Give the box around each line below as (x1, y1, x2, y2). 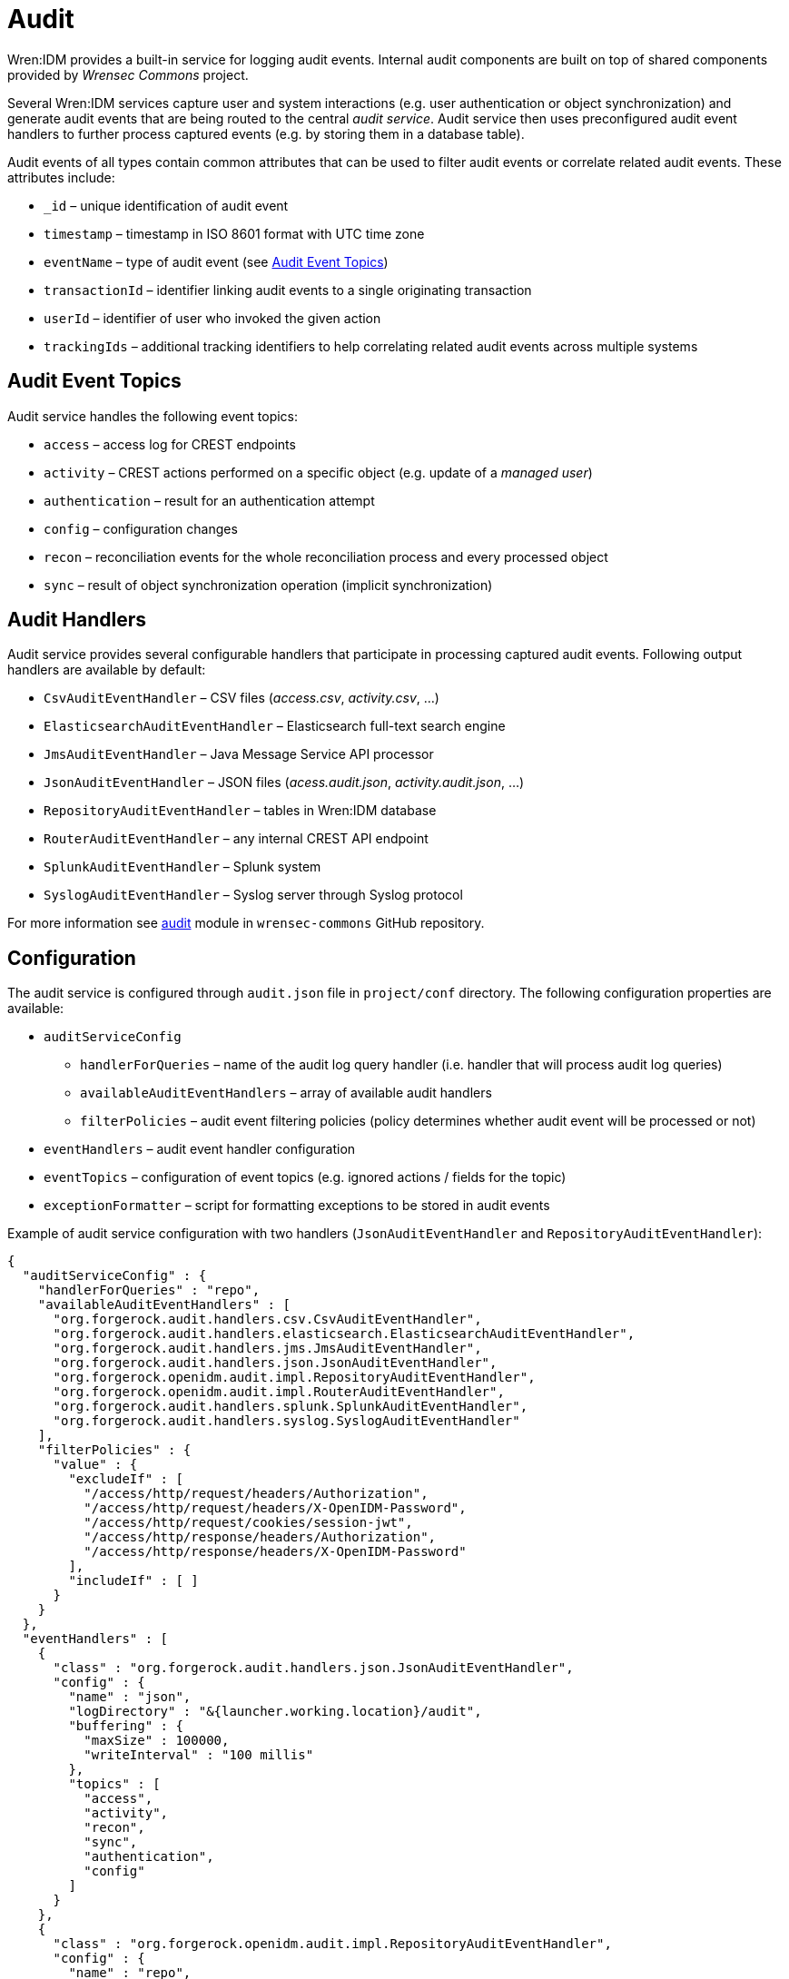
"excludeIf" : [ (68, 1472, 183, 1487)
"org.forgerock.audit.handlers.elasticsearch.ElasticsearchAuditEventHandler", (53, 1326, 636, 1342)
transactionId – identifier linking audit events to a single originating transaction (44, 281, 532, 298)
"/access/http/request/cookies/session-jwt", (84, 1515, 413, 1531)
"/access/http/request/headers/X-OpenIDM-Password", (84, 1501, 467, 1516)
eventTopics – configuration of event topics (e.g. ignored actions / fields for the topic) (44, 1169, 567, 1186)
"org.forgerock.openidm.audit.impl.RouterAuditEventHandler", (53, 1384, 505, 1400)
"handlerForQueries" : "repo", (37, 1283, 261, 1298)
